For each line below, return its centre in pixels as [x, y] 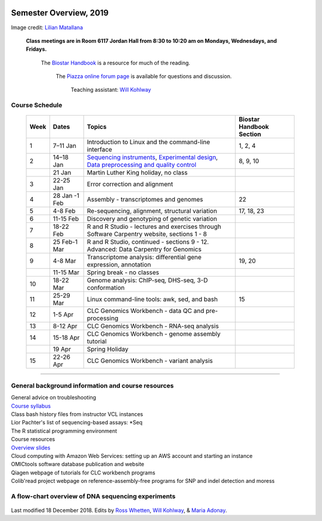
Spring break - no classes [123, 272]
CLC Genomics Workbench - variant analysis [150, 361]
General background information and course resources [92, 386]
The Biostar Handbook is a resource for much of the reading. [116, 63]
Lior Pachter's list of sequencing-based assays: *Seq [77, 423]
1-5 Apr [63, 315]
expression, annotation [119, 265]
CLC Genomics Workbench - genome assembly [154, 334]
